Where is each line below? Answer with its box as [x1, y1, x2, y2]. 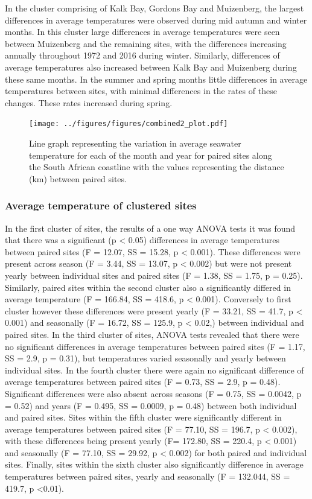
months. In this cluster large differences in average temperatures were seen [5, 25, 280, 38]
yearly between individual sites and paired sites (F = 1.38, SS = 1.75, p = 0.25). [5, 269, 303, 281]
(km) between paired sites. [29, 172, 127, 185]
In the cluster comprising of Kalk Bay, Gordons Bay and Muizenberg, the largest [5, 2, 304, 14]
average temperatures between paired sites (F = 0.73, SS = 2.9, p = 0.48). [5, 375, 281, 388]
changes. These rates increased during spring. [5, 96, 173, 109]
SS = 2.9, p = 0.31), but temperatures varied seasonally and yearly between [5, 352, 286, 364]
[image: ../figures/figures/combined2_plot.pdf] [29, 119, 228, 129]
